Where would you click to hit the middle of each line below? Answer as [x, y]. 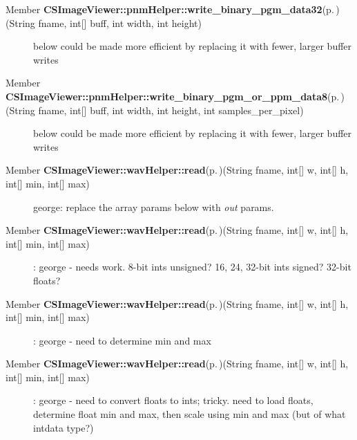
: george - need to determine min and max [122, 340]
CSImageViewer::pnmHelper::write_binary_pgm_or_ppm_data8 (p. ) [175, 96]
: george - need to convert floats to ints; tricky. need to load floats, [173, 400]
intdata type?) [64, 427]
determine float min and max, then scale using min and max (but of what [190, 414]
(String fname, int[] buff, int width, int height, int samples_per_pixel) [155, 110]
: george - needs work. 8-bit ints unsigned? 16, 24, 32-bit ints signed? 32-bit [192, 267]
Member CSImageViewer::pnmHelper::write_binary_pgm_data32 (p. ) [173, 9]
